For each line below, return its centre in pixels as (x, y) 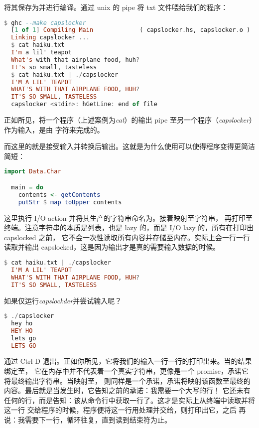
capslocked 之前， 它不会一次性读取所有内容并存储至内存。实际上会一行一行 (127, 237)
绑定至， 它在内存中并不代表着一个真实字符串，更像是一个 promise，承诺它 (126, 371)
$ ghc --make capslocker (45, 23)
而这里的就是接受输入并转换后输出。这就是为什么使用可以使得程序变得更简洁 (129, 146)
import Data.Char (33, 172)
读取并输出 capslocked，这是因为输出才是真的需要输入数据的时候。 (112, 247)
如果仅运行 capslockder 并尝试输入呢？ (63, 300)
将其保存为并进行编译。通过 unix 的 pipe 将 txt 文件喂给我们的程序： (116, 7)
